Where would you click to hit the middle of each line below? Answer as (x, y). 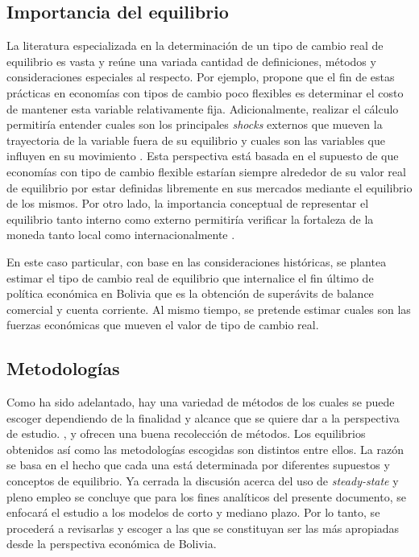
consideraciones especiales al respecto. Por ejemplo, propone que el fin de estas (201, 77)
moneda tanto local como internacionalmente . (121, 235)
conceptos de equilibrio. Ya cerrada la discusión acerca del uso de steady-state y (203, 481)
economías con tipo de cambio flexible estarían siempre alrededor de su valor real (206, 171)
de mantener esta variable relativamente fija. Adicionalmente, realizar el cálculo (203, 108)
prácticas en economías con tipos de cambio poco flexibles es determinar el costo (205, 92)
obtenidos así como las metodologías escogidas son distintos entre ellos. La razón (205, 449)
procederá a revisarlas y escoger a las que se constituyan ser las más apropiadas (203, 528)
